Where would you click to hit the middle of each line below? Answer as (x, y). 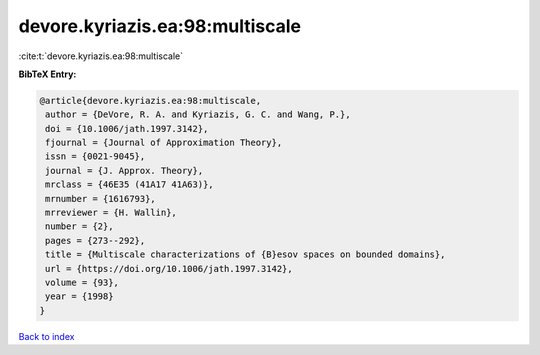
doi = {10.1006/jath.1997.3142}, (127, 128)
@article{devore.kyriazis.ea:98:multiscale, (150, 100)
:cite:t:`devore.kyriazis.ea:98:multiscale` (101, 56)
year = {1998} (79, 296)
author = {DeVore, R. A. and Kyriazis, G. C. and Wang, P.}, (198, 114)
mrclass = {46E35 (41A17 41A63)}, (129, 184)
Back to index (46, 336)
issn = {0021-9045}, (95, 156)
